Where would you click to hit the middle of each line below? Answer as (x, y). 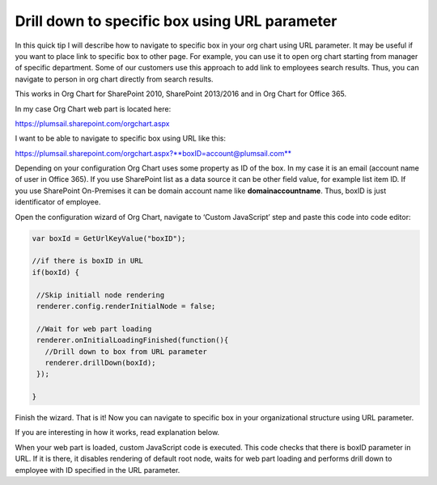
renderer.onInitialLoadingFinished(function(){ (133, 340)
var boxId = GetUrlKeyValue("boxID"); (109, 238)
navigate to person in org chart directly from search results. (114, 79)
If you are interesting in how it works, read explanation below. (117, 432)
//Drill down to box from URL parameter (126, 351)
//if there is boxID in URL (87, 261)
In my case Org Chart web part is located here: (93, 108)
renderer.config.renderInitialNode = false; (126, 306)
